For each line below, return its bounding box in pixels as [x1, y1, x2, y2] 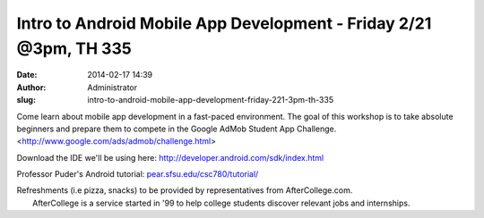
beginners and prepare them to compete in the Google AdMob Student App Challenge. [16, 123, 337, 134]
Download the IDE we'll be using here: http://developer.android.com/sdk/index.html [16, 152, 324, 163]
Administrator [87, 81, 138, 93]
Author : [16, 81, 47, 93]
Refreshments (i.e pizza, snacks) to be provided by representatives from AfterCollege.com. [16, 185, 353, 196]
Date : [16, 70, 38, 80]
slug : [16, 95, 36, 105]
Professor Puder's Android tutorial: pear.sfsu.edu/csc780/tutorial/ [16, 169, 259, 180]
